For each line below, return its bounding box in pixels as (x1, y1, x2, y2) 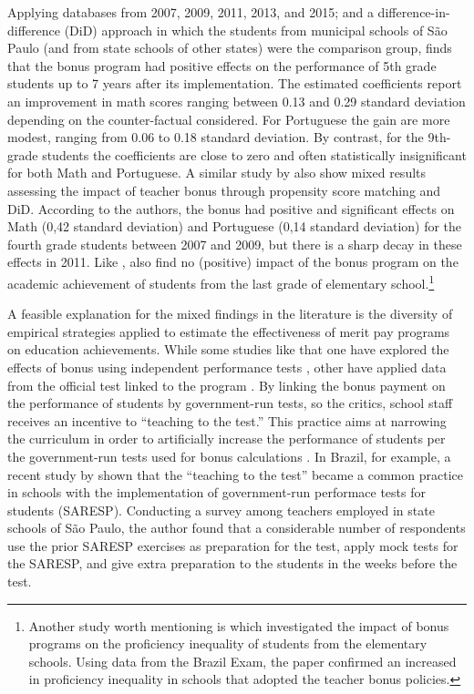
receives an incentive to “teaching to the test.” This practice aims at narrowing (7, 411, 447, 430)
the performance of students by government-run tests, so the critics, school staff (7, 393, 453, 413)
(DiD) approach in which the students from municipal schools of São (64, 20, 448, 39)
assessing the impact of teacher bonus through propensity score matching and (7, 180, 441, 199)
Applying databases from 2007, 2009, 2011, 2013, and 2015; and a (7, 3, 374, 21)
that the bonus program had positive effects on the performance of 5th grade (7, 56, 437, 75)
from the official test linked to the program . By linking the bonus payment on (7, 375, 446, 394)
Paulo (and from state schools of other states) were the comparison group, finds (7, 38, 452, 57)
